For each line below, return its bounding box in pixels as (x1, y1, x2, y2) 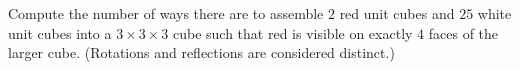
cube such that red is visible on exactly (172, 22, 413, 43)
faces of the (428, 22, 499, 43)
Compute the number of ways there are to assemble (8, 3, 324, 23)
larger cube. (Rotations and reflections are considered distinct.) (8, 42, 395, 63)
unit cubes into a (8, 22, 112, 43)
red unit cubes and (339, 3, 455, 23)
